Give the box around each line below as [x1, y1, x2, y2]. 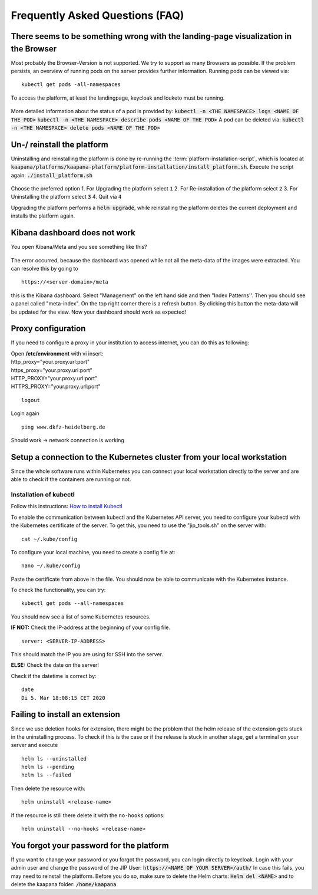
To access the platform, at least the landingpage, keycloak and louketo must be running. [11, 94, 225, 101]
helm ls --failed [21, 772, 71, 778]
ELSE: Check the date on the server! [11, 662, 100, 669]
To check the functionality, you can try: [11, 587, 106, 594]
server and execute [11, 742, 58, 749]
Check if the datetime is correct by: [11, 672, 97, 679]
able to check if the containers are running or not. [11, 476, 131, 483]
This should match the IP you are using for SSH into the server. [11, 651, 164, 658]
